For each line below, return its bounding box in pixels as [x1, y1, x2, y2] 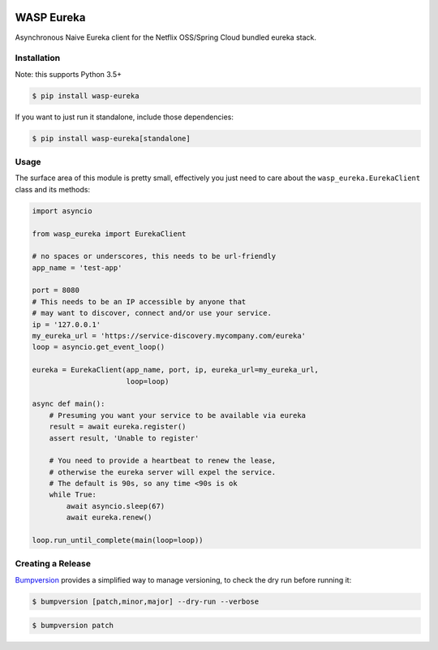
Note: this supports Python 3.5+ [15, 69, 122, 79]
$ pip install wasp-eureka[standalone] [32, 134, 191, 143]
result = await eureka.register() [49, 422, 187, 432]
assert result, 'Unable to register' [49, 433, 200, 442]
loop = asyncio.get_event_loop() [32, 342, 165, 352]
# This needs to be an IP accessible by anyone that [32, 297, 247, 306]
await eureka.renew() [66, 513, 152, 523]
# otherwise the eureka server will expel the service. [49, 467, 277, 476]
